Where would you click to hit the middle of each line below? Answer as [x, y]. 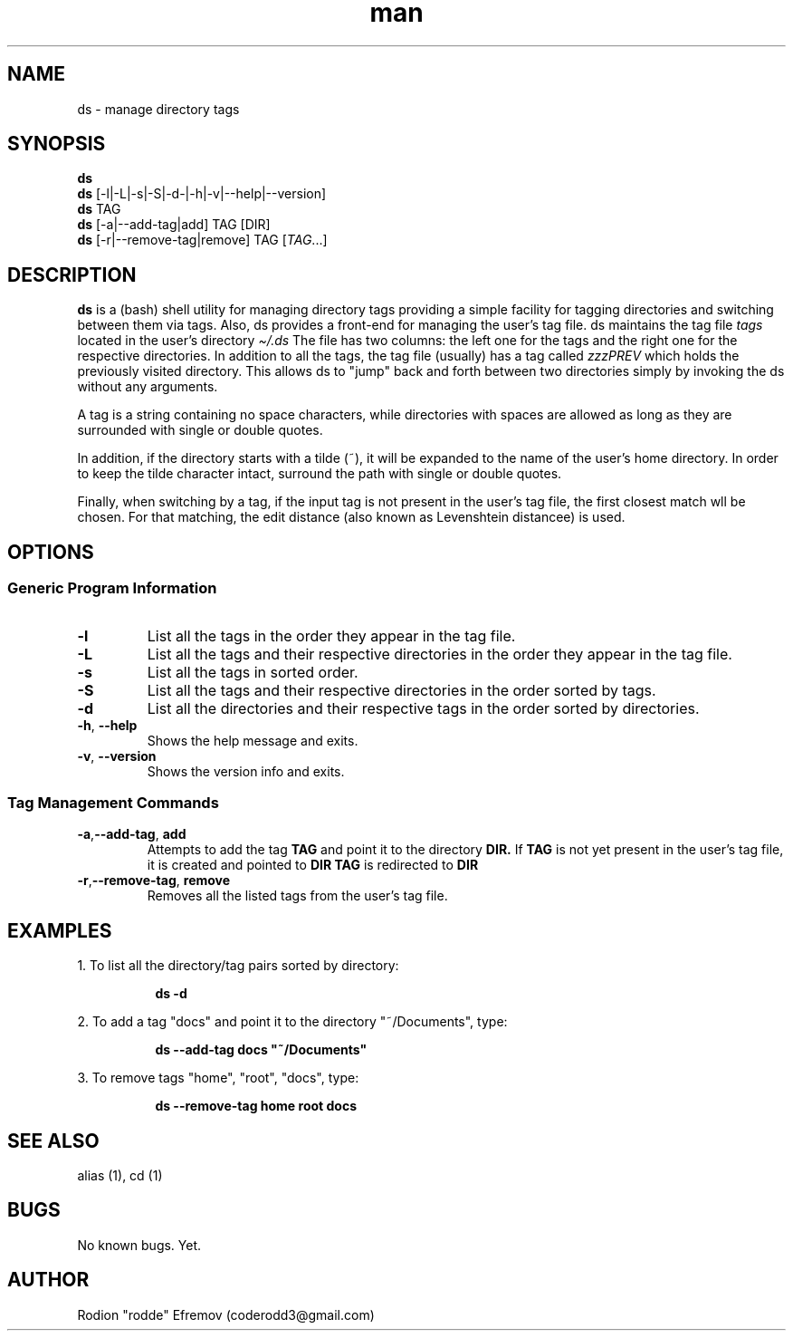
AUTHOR [48, 1280]
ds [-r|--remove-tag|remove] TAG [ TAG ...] [202, 240]
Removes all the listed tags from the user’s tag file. [297, 896]
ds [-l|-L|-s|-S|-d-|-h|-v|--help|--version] [202, 194]
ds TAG [99, 209]
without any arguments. [148, 387]
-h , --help [107, 725]
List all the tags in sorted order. [253, 672]
